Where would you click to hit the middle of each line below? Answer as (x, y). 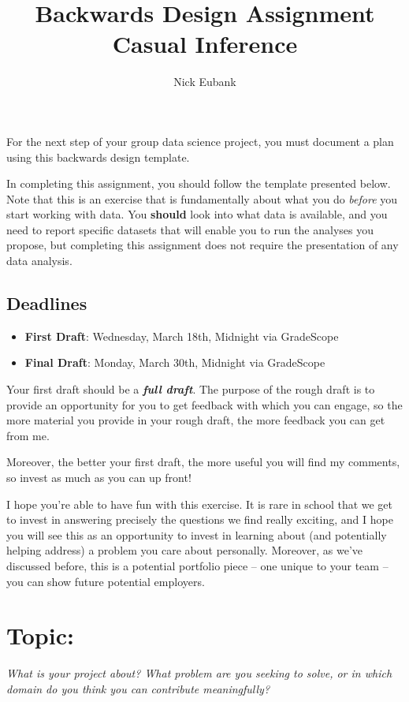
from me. (28, 435)
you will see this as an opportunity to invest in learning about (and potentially (197, 534)
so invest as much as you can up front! (99, 478)
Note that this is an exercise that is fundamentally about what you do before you (202, 198)
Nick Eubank (205, 82)
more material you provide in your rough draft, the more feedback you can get (196, 420)
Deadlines (47, 303)
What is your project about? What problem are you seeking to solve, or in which (199, 673)
